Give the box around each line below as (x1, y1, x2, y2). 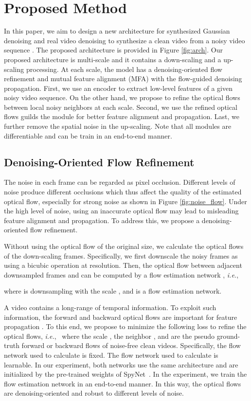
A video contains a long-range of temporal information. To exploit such (4, 302, 216, 312)
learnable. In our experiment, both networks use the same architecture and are (4, 359, 238, 369)
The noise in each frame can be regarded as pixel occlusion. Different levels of (4, 177, 235, 187)
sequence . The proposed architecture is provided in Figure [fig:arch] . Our (4, 45, 223, 55)
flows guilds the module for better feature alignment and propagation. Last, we (4, 111, 239, 122)
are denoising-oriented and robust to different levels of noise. (4, 388, 184, 398)
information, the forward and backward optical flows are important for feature (4, 312, 237, 322)
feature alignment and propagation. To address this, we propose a (4, 215, 200, 225)
